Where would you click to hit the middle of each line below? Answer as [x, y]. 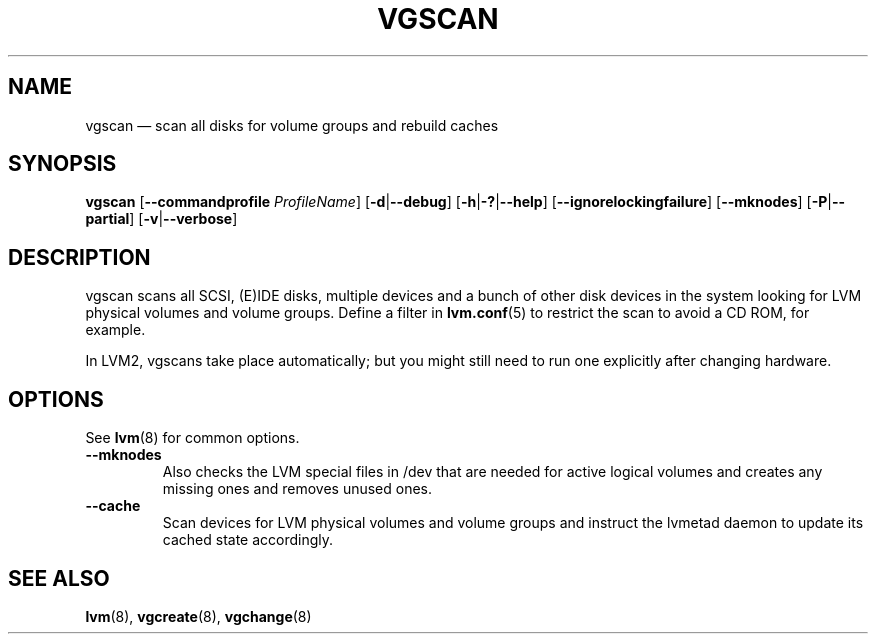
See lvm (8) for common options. [192, 438]
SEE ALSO [59, 578]
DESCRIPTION [79, 257]
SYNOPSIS [62, 164]
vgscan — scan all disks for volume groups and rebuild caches [292, 125]
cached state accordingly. [248, 540]
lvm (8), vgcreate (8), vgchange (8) [198, 616]
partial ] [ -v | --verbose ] [161, 219]
